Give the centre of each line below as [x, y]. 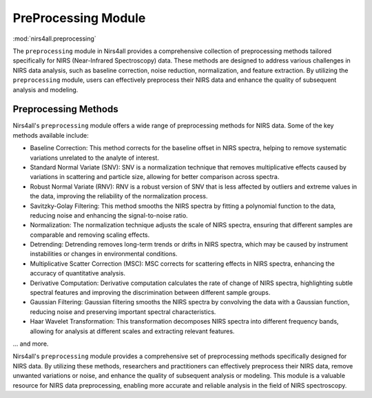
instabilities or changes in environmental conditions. [104, 254]
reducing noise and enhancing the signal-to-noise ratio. [109, 215]
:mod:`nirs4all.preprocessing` [54, 39]
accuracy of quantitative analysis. [77, 273]
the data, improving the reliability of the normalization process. [119, 196]
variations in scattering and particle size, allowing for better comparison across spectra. [155, 177]
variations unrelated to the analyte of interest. [95, 158]
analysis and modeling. [45, 90]
